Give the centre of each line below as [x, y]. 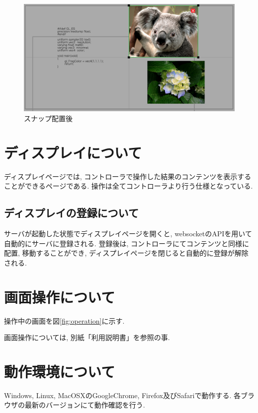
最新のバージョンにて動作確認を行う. [85, 405]
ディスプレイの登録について [71, 213]
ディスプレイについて [73, 152]
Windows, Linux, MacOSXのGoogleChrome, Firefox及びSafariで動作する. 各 [122, 395]
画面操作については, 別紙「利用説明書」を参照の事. [87, 337]
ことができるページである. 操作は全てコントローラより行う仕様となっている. [129, 186]
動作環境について [60, 371]
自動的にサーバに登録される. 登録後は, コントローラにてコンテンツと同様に [127, 243]
